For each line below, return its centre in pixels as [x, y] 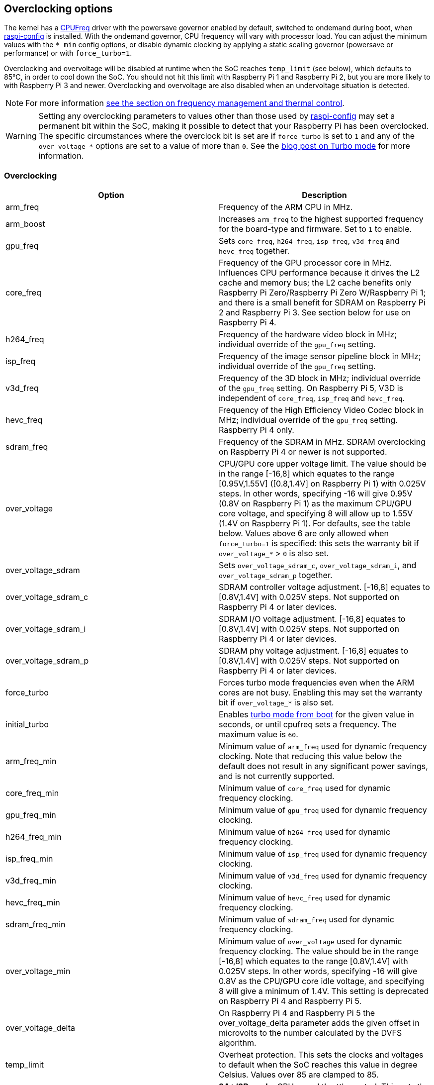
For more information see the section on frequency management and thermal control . [185, 103]
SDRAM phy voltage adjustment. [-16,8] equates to [314, 651]
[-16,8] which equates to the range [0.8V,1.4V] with [313, 961]
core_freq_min [32, 793]
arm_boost [25, 224]
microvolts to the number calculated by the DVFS [310, 1033]
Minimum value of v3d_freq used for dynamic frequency [323, 876]
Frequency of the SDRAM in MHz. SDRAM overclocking [322, 442]
